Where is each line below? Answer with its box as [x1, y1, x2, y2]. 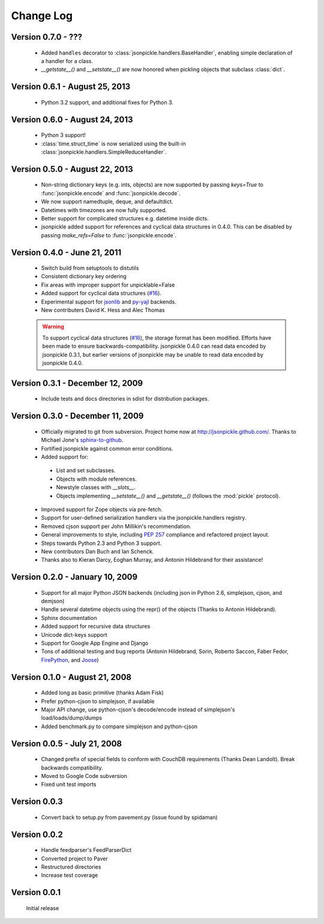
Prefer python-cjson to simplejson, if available [41, 698, 155, 705]
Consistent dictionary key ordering [41, 273, 127, 280]
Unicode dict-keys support [41, 631, 107, 638]
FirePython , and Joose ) [41, 656, 99, 663]
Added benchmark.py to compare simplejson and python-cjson [41, 723, 198, 730]
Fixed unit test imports [41, 781, 97, 788]
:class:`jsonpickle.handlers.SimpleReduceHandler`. [41, 148, 167, 156]
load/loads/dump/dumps [41, 714, 102, 722]
